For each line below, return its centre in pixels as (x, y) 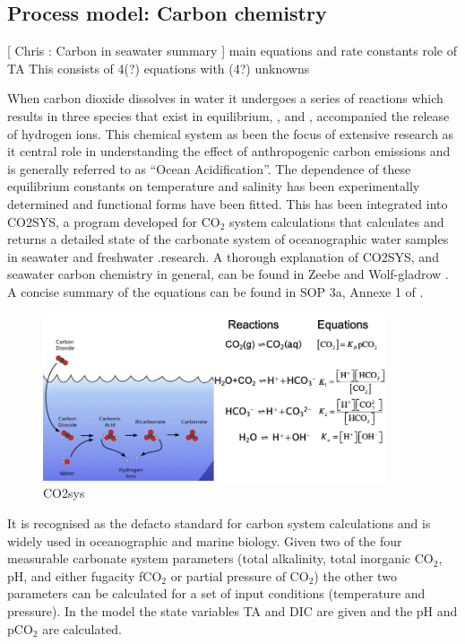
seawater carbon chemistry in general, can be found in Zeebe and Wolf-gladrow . (228, 274)
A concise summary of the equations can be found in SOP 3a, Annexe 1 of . (215, 291)
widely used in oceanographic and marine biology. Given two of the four (205, 540)
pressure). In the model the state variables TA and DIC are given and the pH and (232, 611)
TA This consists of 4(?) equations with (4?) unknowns (159, 68)
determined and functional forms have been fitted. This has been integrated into (228, 203)
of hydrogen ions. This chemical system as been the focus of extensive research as (231, 133)
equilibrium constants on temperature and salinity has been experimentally (214, 186)
